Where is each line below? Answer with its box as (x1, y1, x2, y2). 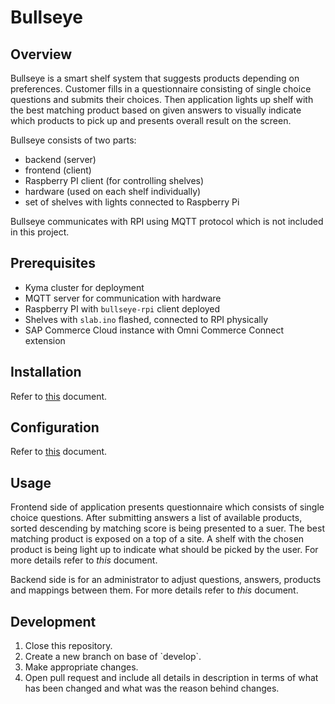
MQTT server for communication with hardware (24, 292, 222, 304)
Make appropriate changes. (24, 661, 139, 673)
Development (10, 613, 97, 630)
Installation (10, 364, 82, 381)
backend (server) (24, 154, 97, 165)
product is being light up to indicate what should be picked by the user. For (10, 544, 319, 556)
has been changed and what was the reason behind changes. (24, 682, 280, 695)
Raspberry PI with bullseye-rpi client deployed (24, 302, 221, 315)
